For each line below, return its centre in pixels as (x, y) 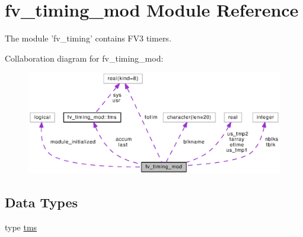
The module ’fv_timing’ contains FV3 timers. (88, 38)
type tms (21, 227)
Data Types (41, 202)
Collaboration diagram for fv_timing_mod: (84, 58)
